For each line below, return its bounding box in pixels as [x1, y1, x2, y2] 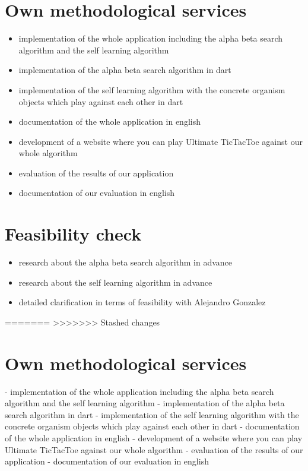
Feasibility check [5, 222, 142, 246]
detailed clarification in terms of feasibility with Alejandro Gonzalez [18, 296, 266, 308]
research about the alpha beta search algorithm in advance [18, 256, 233, 268]
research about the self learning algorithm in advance [18, 276, 212, 288]
